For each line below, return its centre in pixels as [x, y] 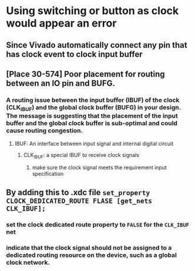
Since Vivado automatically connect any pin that [97, 45]
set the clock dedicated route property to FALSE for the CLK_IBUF [98, 225]
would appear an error [61, 23]
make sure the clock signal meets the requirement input [100, 168]
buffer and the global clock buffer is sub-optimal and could [92, 123]
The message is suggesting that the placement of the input [92, 116]
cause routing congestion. [45, 131]
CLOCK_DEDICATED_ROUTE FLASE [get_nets [79, 201]
